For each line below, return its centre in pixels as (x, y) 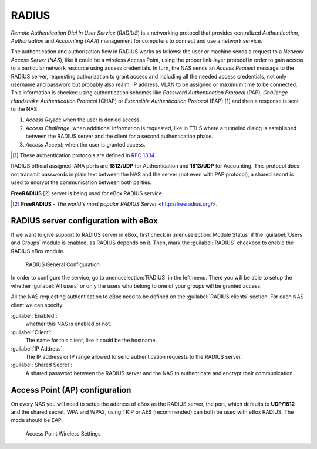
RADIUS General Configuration (63, 264)
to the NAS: (25, 109)
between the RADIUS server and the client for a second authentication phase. (119, 136)
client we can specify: (37, 305)
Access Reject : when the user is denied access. (83, 120)
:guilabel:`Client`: (31, 332)
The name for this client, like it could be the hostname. (91, 341)
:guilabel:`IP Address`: (38, 348)
